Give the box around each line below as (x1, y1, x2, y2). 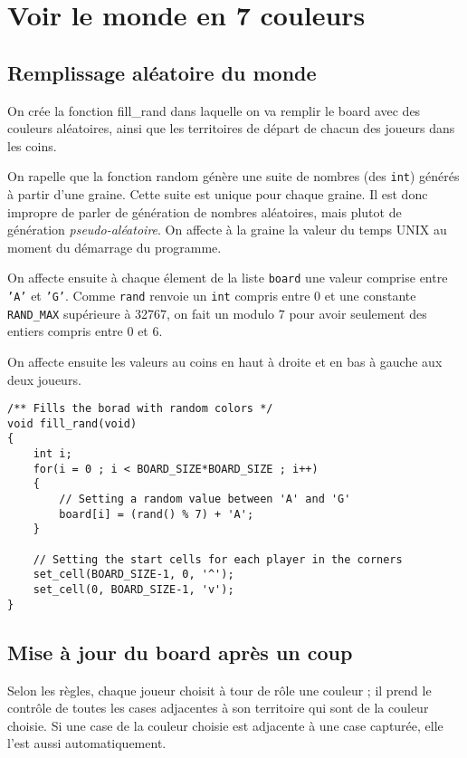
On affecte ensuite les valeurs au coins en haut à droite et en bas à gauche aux (7, 351, 443, 370)
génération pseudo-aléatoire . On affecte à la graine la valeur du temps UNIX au (7, 220, 447, 239)
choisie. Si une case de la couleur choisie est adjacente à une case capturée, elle (7, 715, 443, 734)
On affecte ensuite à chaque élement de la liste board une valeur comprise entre (7, 268, 448, 287)
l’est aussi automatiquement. (7, 734, 167, 753)
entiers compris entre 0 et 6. (7, 321, 163, 341)
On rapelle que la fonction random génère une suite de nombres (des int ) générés (7, 167, 460, 186)
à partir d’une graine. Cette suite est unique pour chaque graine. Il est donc (7, 185, 428, 204)
